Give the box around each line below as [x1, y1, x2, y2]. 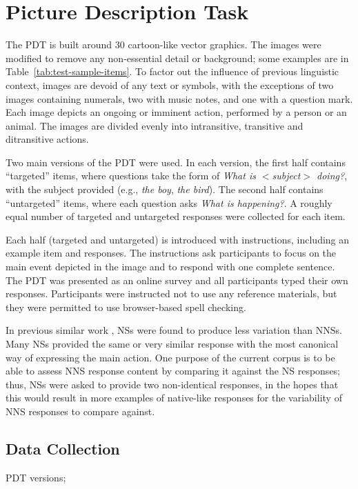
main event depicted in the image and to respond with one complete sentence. [6, 259, 335, 274]
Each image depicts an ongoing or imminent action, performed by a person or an [6, 105, 347, 119]
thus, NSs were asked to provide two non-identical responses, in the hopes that [6, 377, 339, 391]
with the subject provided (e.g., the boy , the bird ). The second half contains [6, 182, 324, 197]
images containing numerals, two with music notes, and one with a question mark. [6, 91, 353, 106]
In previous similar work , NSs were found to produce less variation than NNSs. [6, 323, 342, 337]
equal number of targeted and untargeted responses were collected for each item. [6, 209, 346, 223]
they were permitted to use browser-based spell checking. [6, 299, 246, 314]
